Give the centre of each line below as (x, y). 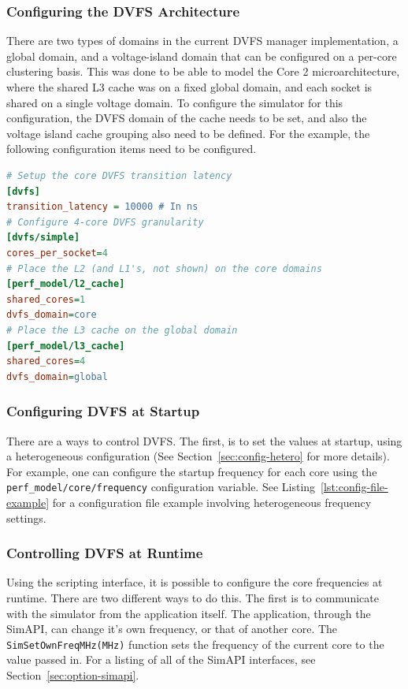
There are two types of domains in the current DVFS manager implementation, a (202, 41)
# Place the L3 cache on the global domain (122, 330)
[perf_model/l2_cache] (66, 284)
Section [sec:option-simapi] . (73, 674)
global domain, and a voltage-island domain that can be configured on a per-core (202, 56)
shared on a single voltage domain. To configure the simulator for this (175, 102)
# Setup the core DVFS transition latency (119, 175)
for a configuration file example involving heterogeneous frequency (212, 502)
